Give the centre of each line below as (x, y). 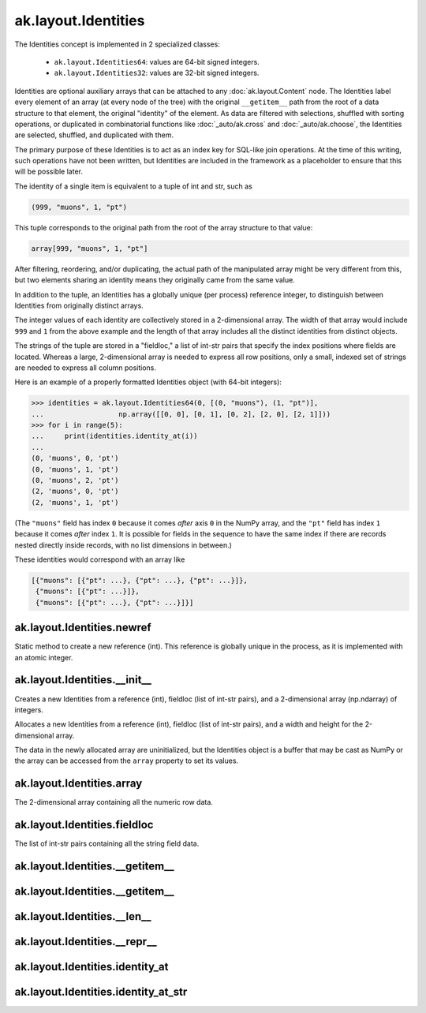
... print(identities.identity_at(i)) (114, 436)
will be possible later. (49, 172)
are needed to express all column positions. (86, 368)
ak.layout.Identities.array (78, 784)
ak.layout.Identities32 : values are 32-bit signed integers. (157, 73)
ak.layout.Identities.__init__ (83, 680)
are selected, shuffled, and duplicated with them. (94, 135)
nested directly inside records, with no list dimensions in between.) (123, 545)
